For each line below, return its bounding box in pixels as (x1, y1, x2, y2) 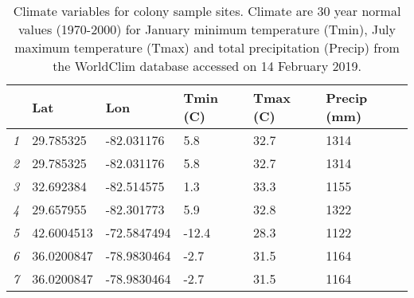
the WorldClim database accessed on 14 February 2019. (53, 57, 361, 75)
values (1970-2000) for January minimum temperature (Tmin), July (18, 20, 396, 38)
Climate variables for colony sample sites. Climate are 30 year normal (13, 2, 401, 20)
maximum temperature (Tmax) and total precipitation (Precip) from (14, 38, 400, 57)
